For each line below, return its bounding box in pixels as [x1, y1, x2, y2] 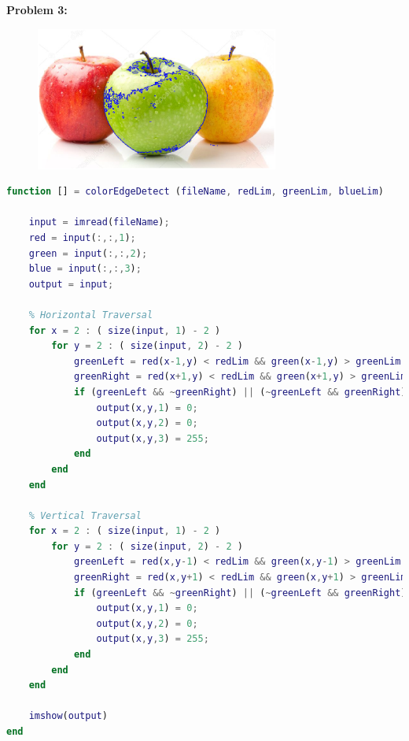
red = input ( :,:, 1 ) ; [28, 232, 136, 244]
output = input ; [28, 278, 114, 290]
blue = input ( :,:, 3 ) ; [28, 263, 142, 275]
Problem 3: [6, 2, 68, 17]
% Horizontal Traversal [28, 309, 153, 320]
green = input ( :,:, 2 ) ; [28, 247, 148, 259]
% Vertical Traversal [28, 509, 142, 521]
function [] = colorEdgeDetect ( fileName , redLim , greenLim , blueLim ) [6, 186, 384, 198]
